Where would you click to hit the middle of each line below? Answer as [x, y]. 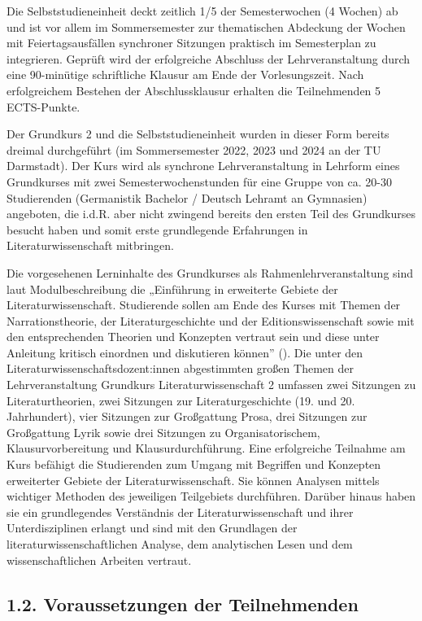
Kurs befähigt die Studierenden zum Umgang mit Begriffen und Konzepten [194, 464]
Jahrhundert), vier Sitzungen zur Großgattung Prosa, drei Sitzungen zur [187, 416]
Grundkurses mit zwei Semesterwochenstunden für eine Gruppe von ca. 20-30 [199, 181]
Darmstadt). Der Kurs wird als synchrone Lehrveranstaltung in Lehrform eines [203, 166]
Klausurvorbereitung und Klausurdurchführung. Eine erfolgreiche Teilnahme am [206, 448]
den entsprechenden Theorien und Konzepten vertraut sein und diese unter [193, 337]
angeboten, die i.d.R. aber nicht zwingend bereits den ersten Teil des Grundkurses [211, 214]
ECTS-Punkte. [44, 106]
